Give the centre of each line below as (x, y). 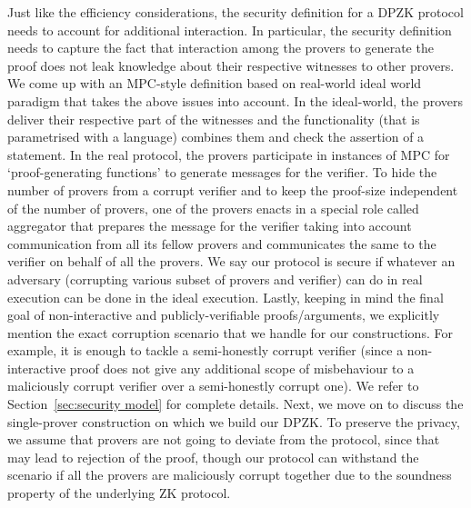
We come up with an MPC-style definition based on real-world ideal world (215, 83)
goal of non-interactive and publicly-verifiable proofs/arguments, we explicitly (224, 315)
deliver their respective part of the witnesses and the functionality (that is (214, 119)
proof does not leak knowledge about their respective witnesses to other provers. (231, 65)
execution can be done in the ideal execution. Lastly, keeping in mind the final (225, 297)
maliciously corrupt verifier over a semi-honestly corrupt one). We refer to (213, 386)
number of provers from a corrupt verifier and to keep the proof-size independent (233, 189)
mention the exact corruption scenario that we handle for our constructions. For (230, 332)
